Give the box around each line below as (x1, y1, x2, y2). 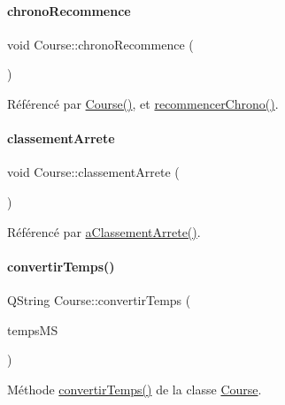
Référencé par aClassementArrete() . (7, 222, 201, 241)
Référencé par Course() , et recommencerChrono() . (7, 94, 279, 112)
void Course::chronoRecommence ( (7, 34, 194, 53)
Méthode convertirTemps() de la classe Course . (7, 379, 262, 398)
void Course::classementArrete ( (7, 163, 180, 181)
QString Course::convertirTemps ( (7, 290, 191, 309)
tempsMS (7, 320, 58, 339)
